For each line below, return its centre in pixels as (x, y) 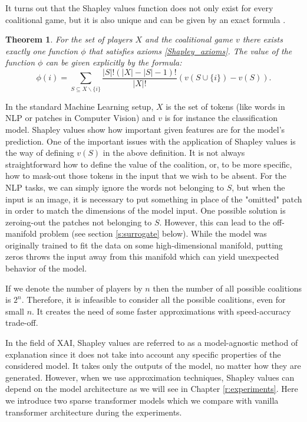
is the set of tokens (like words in (225, 106)
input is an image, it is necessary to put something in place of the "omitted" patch (154, 199)
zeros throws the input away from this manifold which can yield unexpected (142, 256)
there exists (263, 39)
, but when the (258, 187)
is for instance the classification (221, 118)
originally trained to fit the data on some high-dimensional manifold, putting (144, 245)
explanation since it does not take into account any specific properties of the (143, 354)
